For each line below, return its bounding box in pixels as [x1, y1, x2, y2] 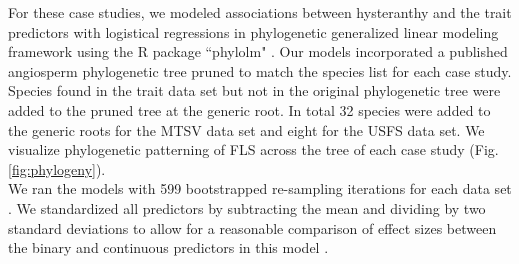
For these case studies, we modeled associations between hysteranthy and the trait [8, 2, 512, 22]
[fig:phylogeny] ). [8, 158, 106, 179]
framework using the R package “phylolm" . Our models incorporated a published [8, 41, 508, 62]
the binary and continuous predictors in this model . [8, 237, 329, 258]
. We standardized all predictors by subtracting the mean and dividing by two [8, 197, 486, 218]
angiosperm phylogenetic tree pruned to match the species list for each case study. [8, 60, 512, 81]
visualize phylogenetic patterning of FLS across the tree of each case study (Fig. [8, 139, 499, 160]
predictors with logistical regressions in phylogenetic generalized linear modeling [8, 21, 499, 42]
